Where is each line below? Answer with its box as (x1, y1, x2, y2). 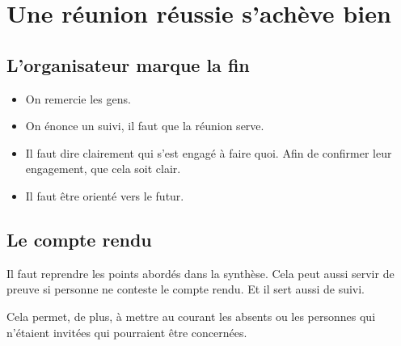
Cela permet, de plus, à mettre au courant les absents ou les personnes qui (6, 307, 376, 324)
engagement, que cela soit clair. (25, 160, 181, 177)
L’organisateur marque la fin (6, 52, 250, 77)
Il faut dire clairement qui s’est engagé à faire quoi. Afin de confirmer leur (25, 144, 392, 161)
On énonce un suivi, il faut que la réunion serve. (25, 117, 264, 134)
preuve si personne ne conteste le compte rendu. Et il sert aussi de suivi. (6, 281, 365, 297)
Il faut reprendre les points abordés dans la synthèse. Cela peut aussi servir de (6, 264, 395, 281)
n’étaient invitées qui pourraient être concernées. (6, 323, 247, 340)
